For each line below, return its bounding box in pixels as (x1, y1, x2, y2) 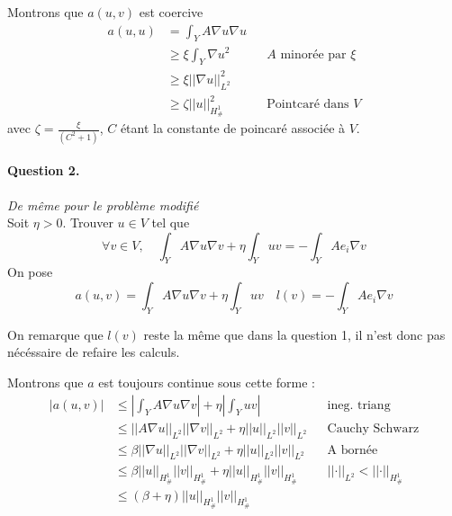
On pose (7, 262, 53, 281)
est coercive (139, 3, 203, 21)
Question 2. (7, 161, 80, 180)
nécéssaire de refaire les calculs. (7, 343, 180, 361)
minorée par (280, 48, 347, 61)
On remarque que (7, 325, 104, 343)
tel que (151, 213, 190, 232)
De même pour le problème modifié (7, 195, 199, 214)
